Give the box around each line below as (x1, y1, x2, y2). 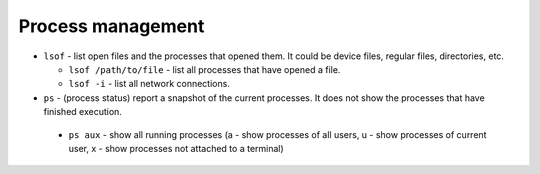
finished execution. (43, 106, 122, 118)
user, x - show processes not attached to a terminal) (68, 142, 284, 154)
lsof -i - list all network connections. (68, 78, 230, 90)
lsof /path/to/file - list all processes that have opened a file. (68, 63, 341, 75)
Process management (18, 15, 205, 37)
